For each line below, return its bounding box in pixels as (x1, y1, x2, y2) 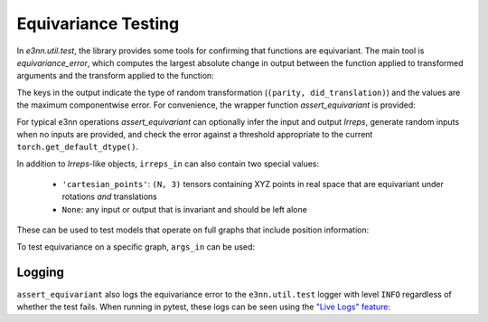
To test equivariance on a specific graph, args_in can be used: (16, 241, 256, 252)
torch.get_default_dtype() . (16, 141, 139, 153)
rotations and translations (61, 191, 157, 203)
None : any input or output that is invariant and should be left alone (61, 204, 307, 214)
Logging (16, 265, 65, 280)
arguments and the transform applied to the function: (16, 71, 214, 81)
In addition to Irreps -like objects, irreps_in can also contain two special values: (16, 158, 320, 169)
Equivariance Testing (16, 14, 180, 33)
